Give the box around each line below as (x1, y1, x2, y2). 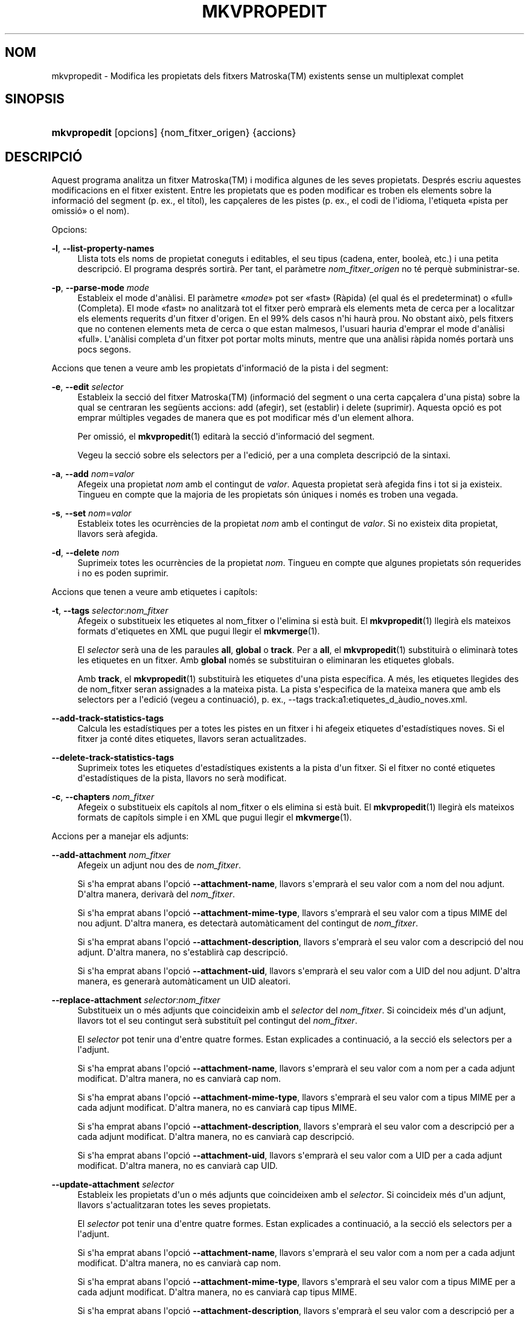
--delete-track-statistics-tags (51, 752, 175, 763)
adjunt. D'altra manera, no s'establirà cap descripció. (77, 947, 288, 958)
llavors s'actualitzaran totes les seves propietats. (77, 1200, 271, 1211)
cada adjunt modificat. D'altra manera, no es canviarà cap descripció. (77, 1131, 354, 1142)
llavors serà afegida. (77, 528, 158, 539)
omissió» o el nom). (51, 206, 129, 216)
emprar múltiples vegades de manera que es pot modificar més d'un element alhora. (77, 412, 414, 423)
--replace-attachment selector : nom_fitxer (51, 995, 220, 1006)
